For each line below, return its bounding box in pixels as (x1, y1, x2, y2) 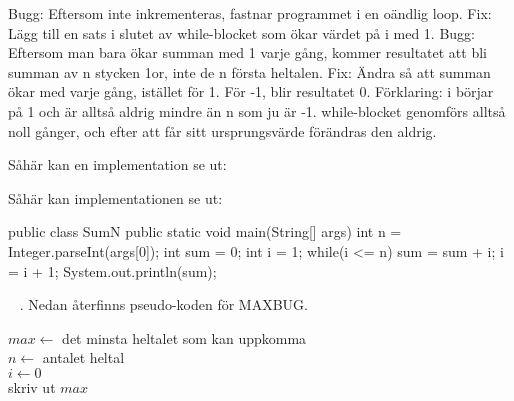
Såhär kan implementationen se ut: (8, 187, 223, 208)
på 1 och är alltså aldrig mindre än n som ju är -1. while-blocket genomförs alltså (8, 100, 506, 121)
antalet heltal (42, 347, 125, 368)
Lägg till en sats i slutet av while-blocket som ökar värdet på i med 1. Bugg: (8, 22, 475, 43)
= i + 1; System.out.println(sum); (8, 260, 217, 281)
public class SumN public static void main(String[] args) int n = (8, 221, 402, 242)
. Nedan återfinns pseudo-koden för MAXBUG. (19, 294, 308, 315)
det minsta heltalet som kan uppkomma (62, 327, 307, 348)
